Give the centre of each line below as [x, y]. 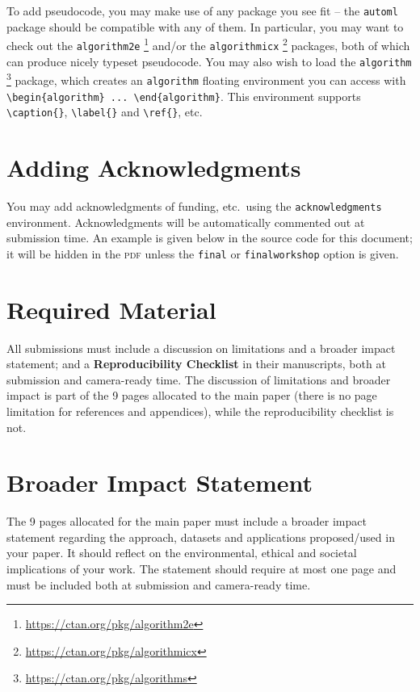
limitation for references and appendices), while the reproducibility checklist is [200, 411]
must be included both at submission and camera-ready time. [159, 584]
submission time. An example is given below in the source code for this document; [210, 238]
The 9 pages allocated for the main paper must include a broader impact [187, 521]
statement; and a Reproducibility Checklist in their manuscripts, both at [196, 364]
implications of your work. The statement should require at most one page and [202, 569]
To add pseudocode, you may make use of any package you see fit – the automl [202, 10]
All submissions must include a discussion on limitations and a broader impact [201, 348]
